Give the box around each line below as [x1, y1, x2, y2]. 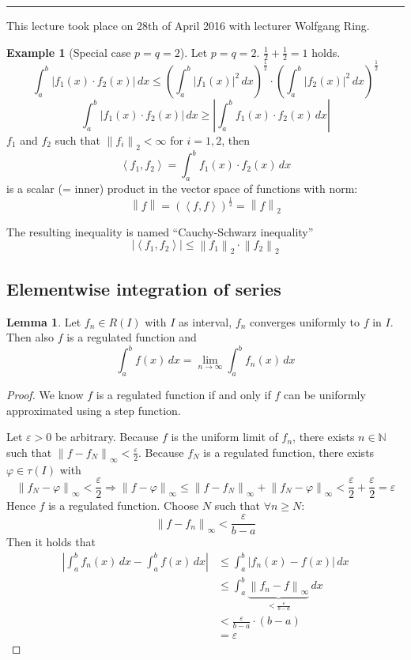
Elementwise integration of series [6, 276, 281, 300]
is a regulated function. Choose [48, 497, 199, 514]
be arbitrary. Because [55, 428, 159, 445]
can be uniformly [284, 386, 366, 402]
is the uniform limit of [171, 428, 278, 445]
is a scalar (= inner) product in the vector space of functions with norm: [6, 180, 358, 197]
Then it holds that [6, 534, 96, 550]
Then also [6, 329, 54, 345]
